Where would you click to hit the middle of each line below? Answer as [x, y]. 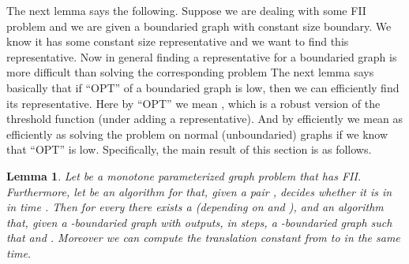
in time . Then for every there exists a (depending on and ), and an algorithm [195, 207]
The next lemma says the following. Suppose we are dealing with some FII [186, 10]
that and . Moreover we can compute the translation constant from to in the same [203, 238]
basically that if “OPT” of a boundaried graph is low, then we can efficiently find [203, 87]
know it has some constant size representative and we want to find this [178, 41]
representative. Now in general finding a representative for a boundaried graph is [202, 56]
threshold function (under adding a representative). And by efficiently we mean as [205, 119]
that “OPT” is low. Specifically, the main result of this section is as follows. [189, 149]
